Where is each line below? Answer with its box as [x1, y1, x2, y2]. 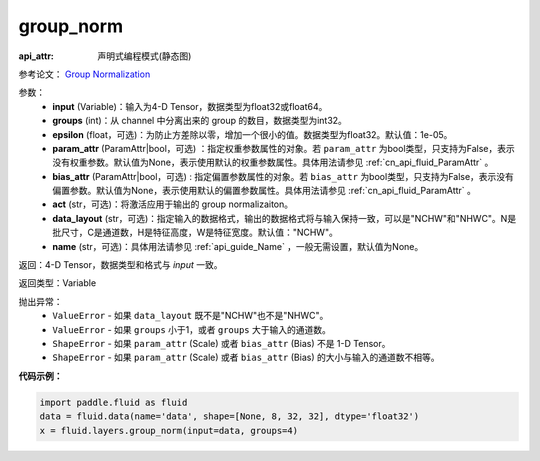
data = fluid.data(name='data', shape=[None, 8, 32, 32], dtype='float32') [39, 411, 420, 422]
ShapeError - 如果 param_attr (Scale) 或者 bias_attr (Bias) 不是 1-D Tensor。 [52, 337, 391, 349]
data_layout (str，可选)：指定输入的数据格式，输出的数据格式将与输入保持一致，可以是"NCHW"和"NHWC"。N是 [52, 212, 517, 224]
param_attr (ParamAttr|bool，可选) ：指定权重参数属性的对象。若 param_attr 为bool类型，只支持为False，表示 [52, 142, 515, 154]
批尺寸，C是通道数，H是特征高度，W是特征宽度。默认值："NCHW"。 [52, 226, 339, 239]
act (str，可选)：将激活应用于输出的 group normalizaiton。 [52, 198, 294, 210]
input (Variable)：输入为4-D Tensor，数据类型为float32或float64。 [52, 100, 328, 112]
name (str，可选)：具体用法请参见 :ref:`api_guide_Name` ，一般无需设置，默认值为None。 [52, 240, 424, 252]
